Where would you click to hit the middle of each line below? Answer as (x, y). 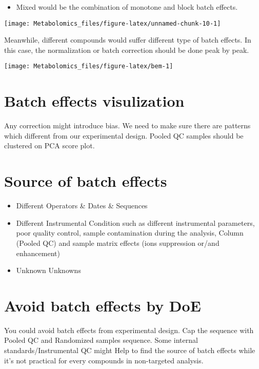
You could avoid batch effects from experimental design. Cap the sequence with (129, 330)
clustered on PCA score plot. (49, 145)
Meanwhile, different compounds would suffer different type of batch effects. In (128, 40)
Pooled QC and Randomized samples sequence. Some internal (101, 340)
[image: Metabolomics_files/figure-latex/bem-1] (89, 66)
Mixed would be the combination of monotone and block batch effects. (127, 7)
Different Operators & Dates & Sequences (82, 206)
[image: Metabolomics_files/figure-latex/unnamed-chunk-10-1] (113, 23)
